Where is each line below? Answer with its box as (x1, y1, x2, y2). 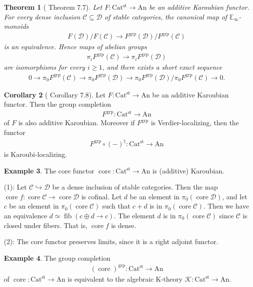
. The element (114, 210, 156, 220)
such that (102, 201, 131, 211)
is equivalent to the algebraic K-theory (67, 273, 183, 284)
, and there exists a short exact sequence (102, 62, 222, 72)
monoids (4, 21, 29, 31)
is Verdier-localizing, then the (151, 117, 239, 128)
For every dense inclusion (4, 11, 80, 21)
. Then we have (203, 201, 249, 211)
